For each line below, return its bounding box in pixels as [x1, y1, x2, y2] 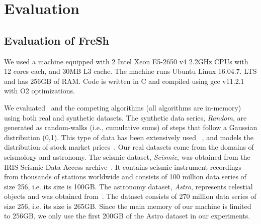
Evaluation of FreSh [4, 32, 110, 48]
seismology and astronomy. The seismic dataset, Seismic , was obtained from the [4, 151, 250, 162]
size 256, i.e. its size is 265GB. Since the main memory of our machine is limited [4, 200, 251, 211]
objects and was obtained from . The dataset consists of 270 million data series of [4, 191, 256, 201]
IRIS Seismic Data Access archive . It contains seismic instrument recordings [4, 161, 242, 172]
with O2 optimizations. [4, 85, 75, 96]
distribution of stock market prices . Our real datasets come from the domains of [4, 142, 254, 152]
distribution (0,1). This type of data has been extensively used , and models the [4, 132, 253, 142]
